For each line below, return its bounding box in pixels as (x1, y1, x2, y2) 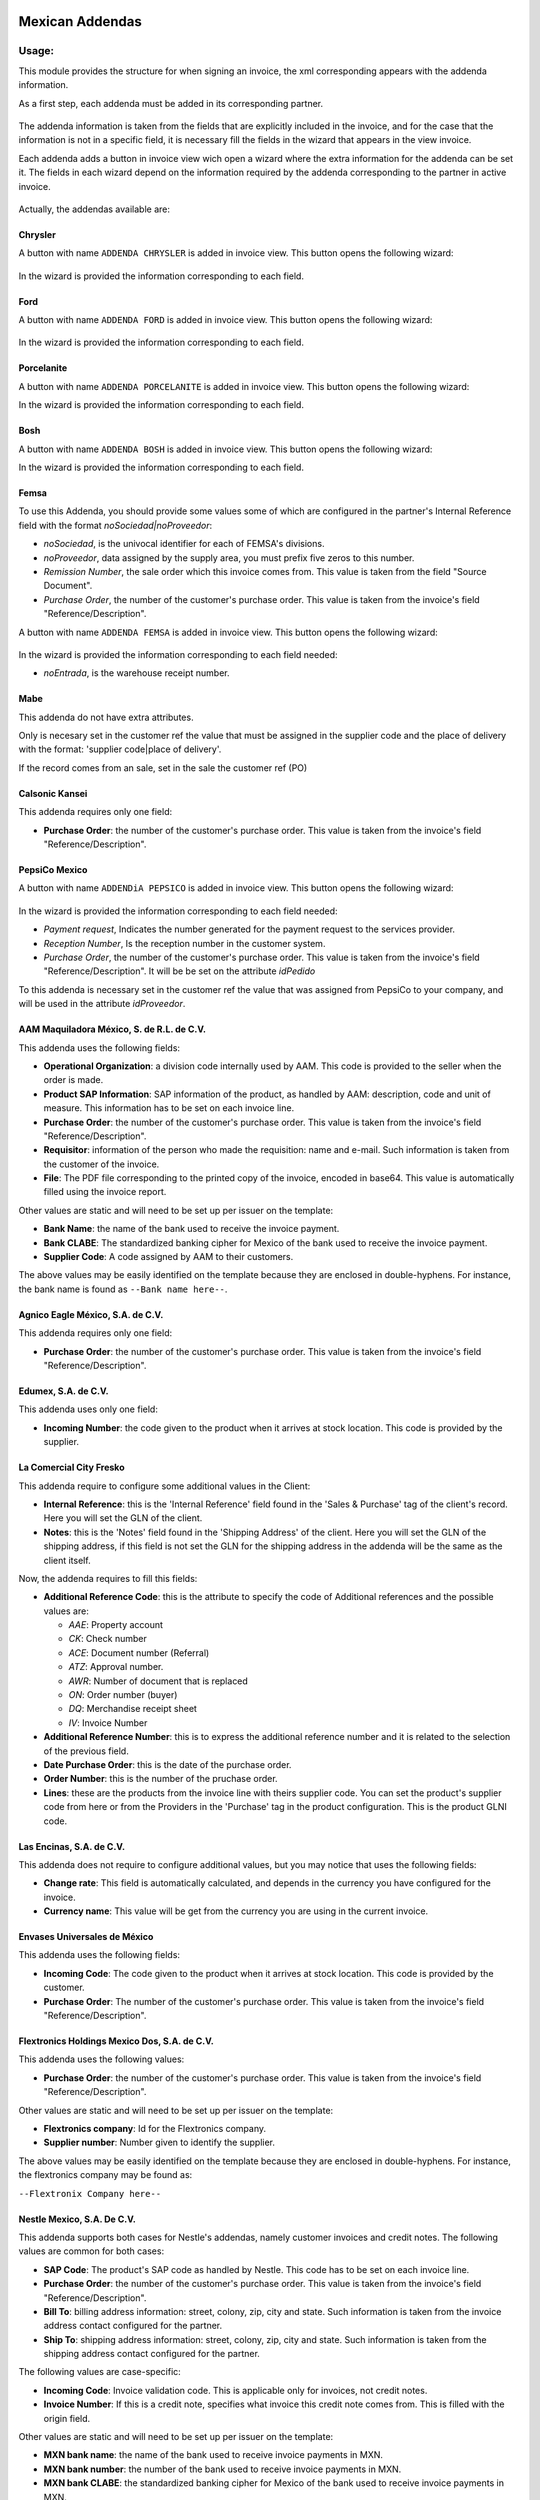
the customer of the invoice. (43, 1158, 160, 1170)
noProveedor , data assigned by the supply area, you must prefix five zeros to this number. (43, 551, 415, 564)
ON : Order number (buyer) (68, 1689, 178, 1701)
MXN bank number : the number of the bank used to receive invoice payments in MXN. (43, 2463, 402, 2475)
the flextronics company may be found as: (18, 2169, 193, 2181)
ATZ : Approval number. (68, 1661, 164, 1673)
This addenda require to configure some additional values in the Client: (18, 1480, 311, 1492)
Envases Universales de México (18, 1931, 154, 1943)
